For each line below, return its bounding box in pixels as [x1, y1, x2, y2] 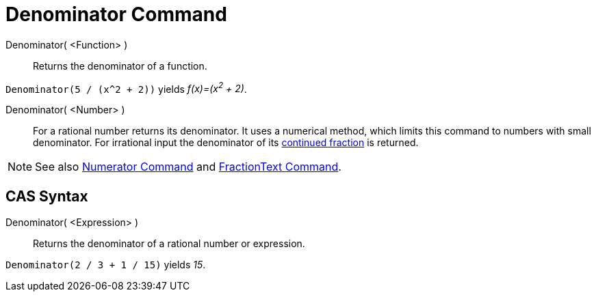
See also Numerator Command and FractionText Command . [35, 160, 341, 174]
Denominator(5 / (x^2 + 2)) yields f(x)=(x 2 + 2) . [5, 81, 247, 95]
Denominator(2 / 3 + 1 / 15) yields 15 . [5, 259, 206, 271]
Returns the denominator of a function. [33, 59, 207, 72]
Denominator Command [5, 3, 227, 26]
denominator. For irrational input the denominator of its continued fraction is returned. [33, 137, 419, 149]
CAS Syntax [5, 187, 88, 205]
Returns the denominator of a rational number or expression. [33, 238, 305, 250]
